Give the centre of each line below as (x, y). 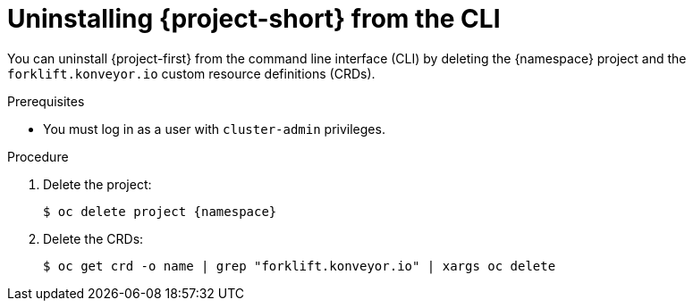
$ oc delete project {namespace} (160, 211)
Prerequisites (46, 101)
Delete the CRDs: (93, 238)
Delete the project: (97, 184)
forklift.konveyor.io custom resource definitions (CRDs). (191, 73)
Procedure (38, 156)
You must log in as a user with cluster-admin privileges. (214, 129)
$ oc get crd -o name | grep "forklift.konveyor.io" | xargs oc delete (300, 266)
